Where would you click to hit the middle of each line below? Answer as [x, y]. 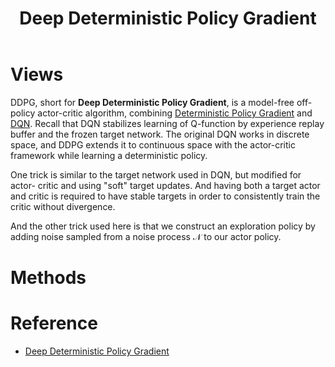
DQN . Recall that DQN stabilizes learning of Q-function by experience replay [167, 123]
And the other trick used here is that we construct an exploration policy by [163, 226]
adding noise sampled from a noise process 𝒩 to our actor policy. [146, 236]
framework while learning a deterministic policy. [109, 155]
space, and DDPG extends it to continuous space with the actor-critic [153, 144]
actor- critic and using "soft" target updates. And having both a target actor [165, 185]
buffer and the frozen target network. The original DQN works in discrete [160, 134]
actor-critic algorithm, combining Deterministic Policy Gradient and [175, 113]
